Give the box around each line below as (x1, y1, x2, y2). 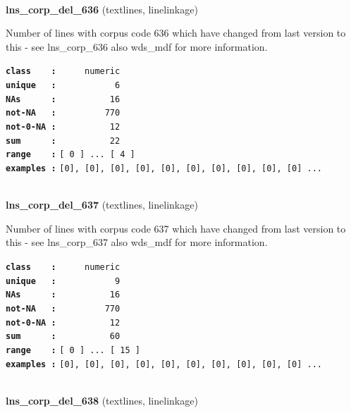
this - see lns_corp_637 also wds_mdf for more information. (6, 235, 268, 249)
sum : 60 (6, 331, 121, 342)
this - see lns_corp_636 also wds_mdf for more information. (6, 39, 268, 54)
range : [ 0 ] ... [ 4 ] (6, 149, 135, 160)
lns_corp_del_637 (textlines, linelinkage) (6, 197, 198, 212)
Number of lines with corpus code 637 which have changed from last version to (6, 221, 346, 235)
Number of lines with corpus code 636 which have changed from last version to (6, 25, 346, 40)
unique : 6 (6, 80, 121, 91)
